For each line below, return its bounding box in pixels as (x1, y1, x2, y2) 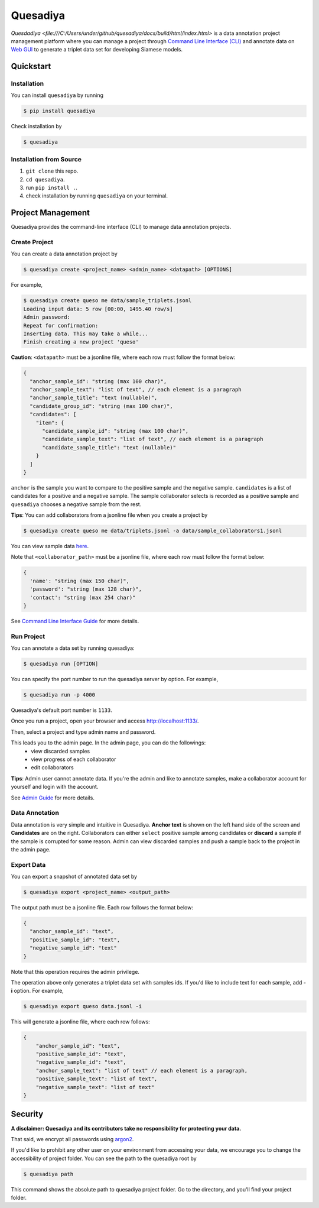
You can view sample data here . (11, 543, 89, 550)
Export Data (11, 860, 46, 869)
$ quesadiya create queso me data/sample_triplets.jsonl (23, 297, 192, 304)
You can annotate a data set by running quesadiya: (11, 645, 135, 652)
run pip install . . (25, 184, 78, 191)
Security (11, 1109, 44, 1119)
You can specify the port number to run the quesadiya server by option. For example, (11, 676, 219, 683)
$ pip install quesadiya (23, 108, 96, 115)
